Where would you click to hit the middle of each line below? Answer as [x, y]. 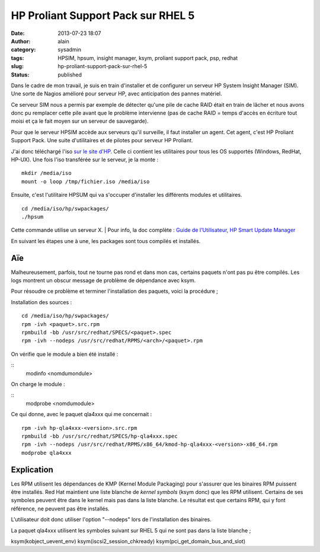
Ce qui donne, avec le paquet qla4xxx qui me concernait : [81, 414]
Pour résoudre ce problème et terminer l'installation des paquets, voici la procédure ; [115, 291]
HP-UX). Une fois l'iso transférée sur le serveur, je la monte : [85, 159]
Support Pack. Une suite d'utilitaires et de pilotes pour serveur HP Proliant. [102, 141]
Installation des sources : [41, 302]
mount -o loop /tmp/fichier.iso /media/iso [86, 181]
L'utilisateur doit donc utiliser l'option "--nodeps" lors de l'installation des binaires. [111, 519]
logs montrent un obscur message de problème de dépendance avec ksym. [103, 280]
